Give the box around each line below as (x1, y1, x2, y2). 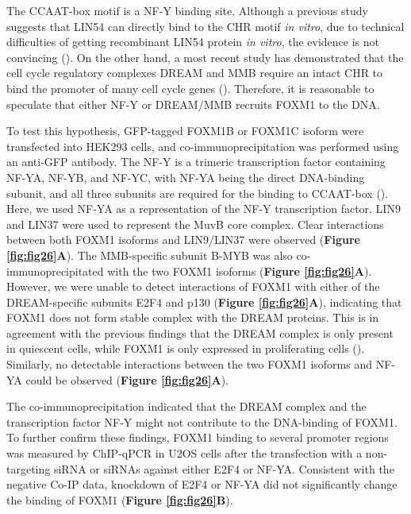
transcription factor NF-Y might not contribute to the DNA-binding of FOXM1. (6, 413, 398, 430)
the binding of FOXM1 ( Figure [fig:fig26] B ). (6, 491, 233, 508)
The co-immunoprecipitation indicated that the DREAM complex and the (6, 398, 367, 415)
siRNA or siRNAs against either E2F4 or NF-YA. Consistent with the (53, 460, 394, 477)
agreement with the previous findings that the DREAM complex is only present (6, 324, 394, 341)
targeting (6, 460, 51, 477)
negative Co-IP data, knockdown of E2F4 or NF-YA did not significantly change (6, 476, 398, 493)
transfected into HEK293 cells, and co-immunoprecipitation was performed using (6, 137, 399, 154)
